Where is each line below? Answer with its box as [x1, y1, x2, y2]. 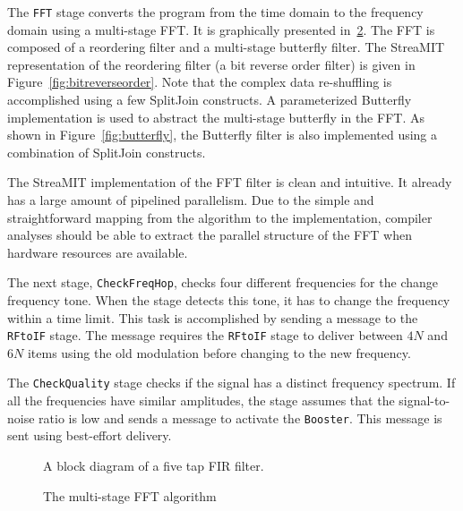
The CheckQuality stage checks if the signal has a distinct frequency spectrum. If [7, 373, 456, 392]
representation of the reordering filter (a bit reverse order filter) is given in [7, 55, 416, 73]
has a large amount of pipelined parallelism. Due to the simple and [7, 191, 374, 209]
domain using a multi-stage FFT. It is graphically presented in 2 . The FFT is [7, 20, 435, 38]
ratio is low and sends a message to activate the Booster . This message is [39, 408, 442, 427]
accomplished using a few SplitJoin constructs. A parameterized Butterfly [7, 90, 412, 109]
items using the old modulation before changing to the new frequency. [27, 343, 411, 362]
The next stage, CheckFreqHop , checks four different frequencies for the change [7, 273, 438, 292]
